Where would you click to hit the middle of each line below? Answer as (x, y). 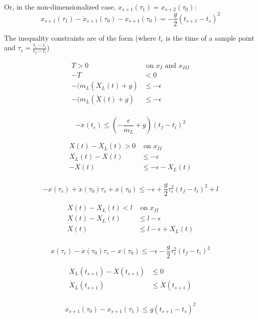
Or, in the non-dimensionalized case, (60, 7)
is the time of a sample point (210, 37)
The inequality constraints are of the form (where (80, 37)
